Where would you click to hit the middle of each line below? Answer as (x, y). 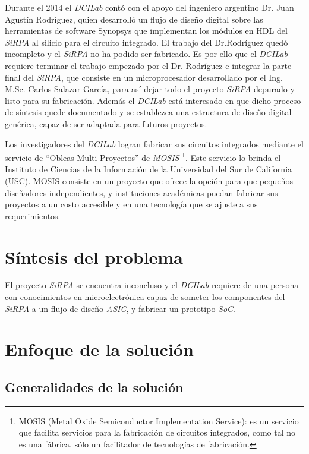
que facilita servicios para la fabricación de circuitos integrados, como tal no (157, 432)
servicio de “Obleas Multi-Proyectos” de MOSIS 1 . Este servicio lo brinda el (143, 157)
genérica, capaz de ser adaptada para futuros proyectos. (106, 123)
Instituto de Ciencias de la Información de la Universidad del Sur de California (149, 169)
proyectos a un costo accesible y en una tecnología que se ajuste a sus (131, 204)
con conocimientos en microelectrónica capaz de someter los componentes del (145, 297)
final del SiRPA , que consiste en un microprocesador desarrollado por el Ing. (144, 77)
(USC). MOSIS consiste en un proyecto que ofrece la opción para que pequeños (149, 180)
